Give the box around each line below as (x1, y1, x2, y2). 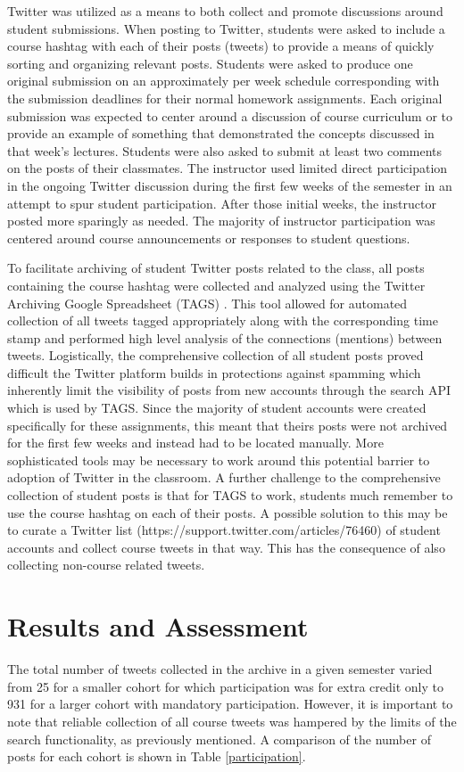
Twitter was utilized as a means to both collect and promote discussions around (7, 2, 443, 20)
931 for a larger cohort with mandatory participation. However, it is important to (7, 694, 453, 713)
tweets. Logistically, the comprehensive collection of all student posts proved (7, 346, 424, 365)
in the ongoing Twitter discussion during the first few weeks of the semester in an (7, 176, 452, 194)
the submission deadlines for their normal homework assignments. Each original (7, 88, 443, 107)
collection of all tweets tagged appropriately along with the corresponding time (7, 311, 438, 330)
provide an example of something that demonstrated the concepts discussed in (7, 124, 435, 143)
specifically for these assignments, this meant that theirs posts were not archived (7, 415, 448, 434)
